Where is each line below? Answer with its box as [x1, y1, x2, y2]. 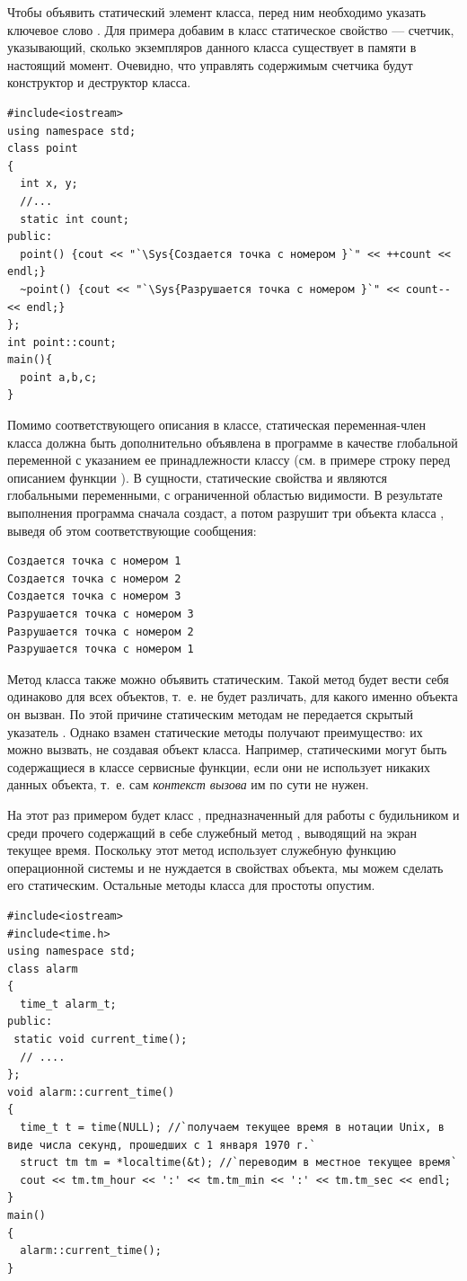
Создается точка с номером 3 [7, 590, 181, 603]
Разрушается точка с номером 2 [7, 625, 194, 638]
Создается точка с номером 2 [7, 572, 181, 585]
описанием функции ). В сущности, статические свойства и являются [7, 467, 387, 486]
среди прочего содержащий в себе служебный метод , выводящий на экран [7, 823, 417, 841]
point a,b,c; [20, 370, 98, 384]
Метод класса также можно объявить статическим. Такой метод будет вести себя [7, 669, 449, 688]
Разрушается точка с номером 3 [7, 608, 194, 620]
